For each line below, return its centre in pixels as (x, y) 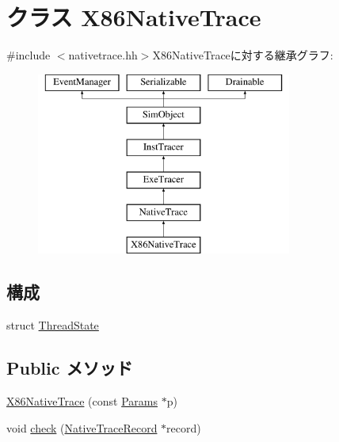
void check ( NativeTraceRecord (82, 427)
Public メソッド (70, 368)
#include (29, 55)
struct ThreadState (53, 325)
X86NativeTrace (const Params (82, 401)
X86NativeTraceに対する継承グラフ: (243, 55)
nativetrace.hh (103, 55)
